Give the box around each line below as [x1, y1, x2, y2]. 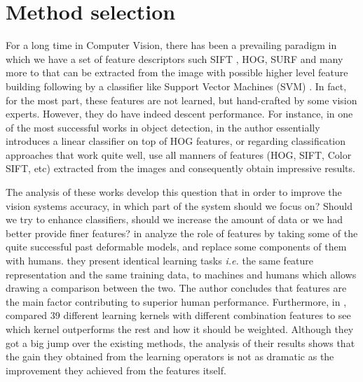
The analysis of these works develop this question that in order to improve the [6, 185, 342, 199]
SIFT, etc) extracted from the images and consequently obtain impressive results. [6, 161, 355, 176]
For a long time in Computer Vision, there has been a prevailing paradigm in [6, 38, 337, 52]
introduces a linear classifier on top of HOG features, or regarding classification [6, 134, 346, 148]
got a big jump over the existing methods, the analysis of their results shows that [6, 335, 355, 350]
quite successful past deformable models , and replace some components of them [6, 239, 347, 254]
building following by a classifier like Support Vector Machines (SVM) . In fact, [6, 78, 347, 93]
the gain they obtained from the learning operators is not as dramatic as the [6, 349, 334, 364]
